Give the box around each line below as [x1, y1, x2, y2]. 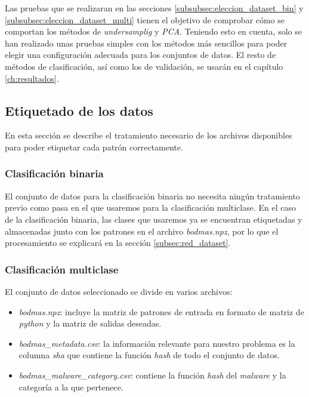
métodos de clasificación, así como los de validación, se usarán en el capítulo [5, 60, 283, 72]
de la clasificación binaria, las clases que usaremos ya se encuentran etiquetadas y [5, 213, 302, 225]
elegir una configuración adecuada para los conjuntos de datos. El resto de [5, 48, 276, 61]
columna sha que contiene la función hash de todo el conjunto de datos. [18, 349, 280, 361]
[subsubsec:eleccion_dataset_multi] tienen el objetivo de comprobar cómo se [5, 13, 285, 26]
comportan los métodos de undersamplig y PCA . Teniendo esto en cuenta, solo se [5, 25, 302, 38]
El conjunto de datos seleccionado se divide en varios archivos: [5, 285, 233, 297]
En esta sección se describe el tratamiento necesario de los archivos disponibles [5, 129, 292, 141]
